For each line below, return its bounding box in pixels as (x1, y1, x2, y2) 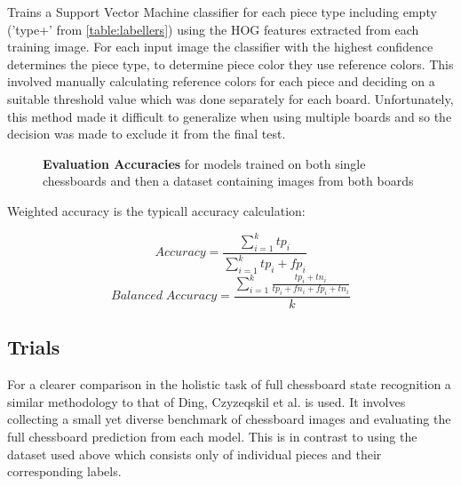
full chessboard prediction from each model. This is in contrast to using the (7, 427, 417, 446)
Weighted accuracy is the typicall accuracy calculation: (7, 201, 306, 219)
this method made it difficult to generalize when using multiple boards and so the (7, 107, 452, 125)
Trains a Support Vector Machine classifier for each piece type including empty (7, 3, 437, 20)
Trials (7, 333, 60, 361)
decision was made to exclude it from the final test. (7, 124, 286, 143)
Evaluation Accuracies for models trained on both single (43, 154, 366, 172)
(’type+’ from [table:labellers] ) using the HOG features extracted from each (7, 20, 419, 38)
